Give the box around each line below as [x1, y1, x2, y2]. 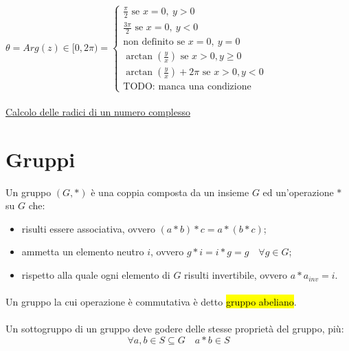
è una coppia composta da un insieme [91, 184, 249, 199]
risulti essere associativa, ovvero [21, 221, 155, 235]
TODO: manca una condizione [123, 82, 251, 92]
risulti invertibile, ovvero [184, 268, 288, 282]
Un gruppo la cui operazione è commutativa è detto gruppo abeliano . [5, 295, 297, 309]
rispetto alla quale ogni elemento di [21, 268, 170, 282]
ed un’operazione [262, 184, 334, 199]
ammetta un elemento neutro [21, 244, 144, 259]
